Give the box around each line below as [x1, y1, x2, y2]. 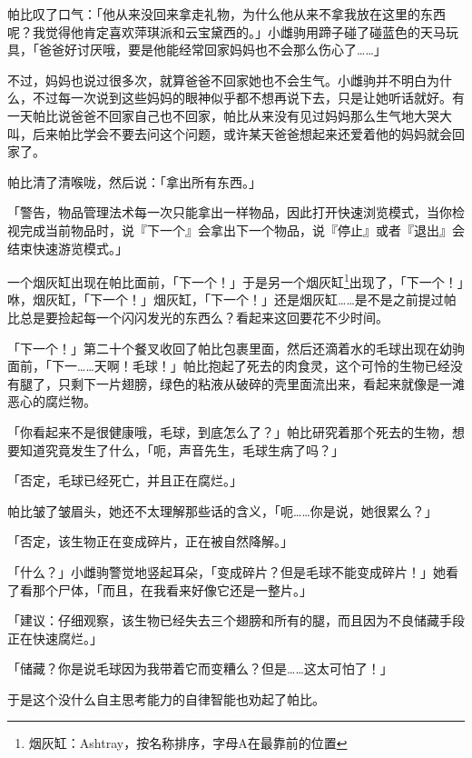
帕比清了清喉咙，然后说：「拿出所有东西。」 [7, 172, 261, 191]
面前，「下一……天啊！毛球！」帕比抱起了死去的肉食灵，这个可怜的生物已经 [7, 356, 450, 375]
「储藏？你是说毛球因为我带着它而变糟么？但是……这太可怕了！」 [7, 659, 393, 678]
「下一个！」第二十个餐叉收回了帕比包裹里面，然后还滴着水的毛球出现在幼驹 [7, 338, 465, 357]
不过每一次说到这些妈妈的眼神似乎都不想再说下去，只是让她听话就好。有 [32, 88, 465, 107]
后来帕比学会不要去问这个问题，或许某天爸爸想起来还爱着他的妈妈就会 [32, 124, 452, 143]
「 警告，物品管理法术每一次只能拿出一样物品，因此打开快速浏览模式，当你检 [7, 203, 465, 222]
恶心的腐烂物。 [7, 392, 96, 411]
